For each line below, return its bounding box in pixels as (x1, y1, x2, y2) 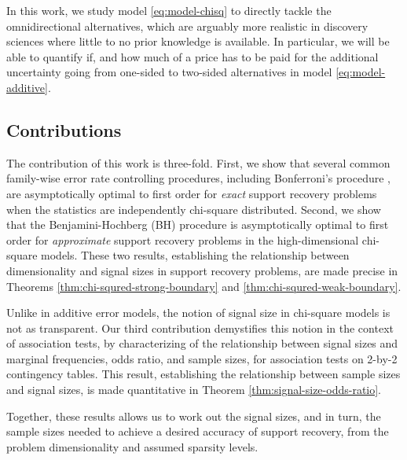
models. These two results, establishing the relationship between (41, 247, 350, 263)
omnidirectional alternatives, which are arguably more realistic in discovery (6, 17, 368, 34)
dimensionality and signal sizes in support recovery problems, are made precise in (6, 262, 398, 278)
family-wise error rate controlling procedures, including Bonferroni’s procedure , (6, 170, 390, 186)
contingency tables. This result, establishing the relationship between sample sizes (6, 366, 401, 382)
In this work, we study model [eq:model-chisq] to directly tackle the (6, 2, 332, 18)
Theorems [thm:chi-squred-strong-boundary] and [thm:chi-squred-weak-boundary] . (6, 278, 401, 294)
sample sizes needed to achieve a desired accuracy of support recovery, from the (6, 423, 389, 440)
